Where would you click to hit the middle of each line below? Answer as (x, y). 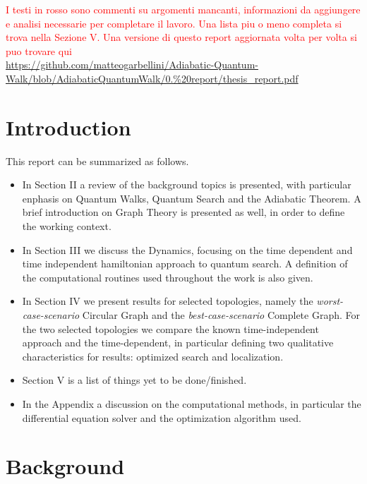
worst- (330, 301)
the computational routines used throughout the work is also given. (168, 277)
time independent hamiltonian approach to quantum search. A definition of (185, 264)
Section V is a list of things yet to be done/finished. (134, 380)
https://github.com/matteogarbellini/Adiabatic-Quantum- (132, 65)
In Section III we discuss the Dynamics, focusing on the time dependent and (187, 249)
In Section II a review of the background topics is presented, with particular (187, 184)
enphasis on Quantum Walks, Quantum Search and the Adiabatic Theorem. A (192, 198)
